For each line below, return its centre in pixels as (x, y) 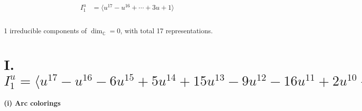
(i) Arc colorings (32, 103)
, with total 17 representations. (167, 31)
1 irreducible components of (45, 31)
